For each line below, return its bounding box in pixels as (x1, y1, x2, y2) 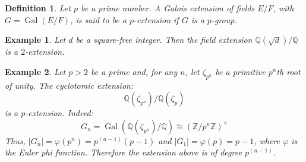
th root (276, 65, 301, 77)
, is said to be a (70, 13, 127, 26)
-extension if (134, 13, 179, 26)
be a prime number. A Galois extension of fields (81, 2, 255, 14)
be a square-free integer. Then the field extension (75, 33, 253, 46)
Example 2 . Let (5, 65, 66, 77)
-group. (211, 13, 237, 26)
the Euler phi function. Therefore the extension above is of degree (5, 146, 242, 158)
